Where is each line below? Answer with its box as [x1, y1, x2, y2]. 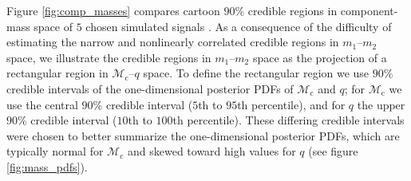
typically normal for [6, 143, 104, 159]
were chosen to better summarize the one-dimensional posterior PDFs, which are [6, 127, 400, 144]
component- [340, 2, 398, 18]
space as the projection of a [252, 49, 387, 65]
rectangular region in [6, 65, 109, 81]
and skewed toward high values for [128, 143, 296, 159]
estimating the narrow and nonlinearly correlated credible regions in [6, 33, 339, 50]
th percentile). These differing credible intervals [172, 112, 405, 128]
